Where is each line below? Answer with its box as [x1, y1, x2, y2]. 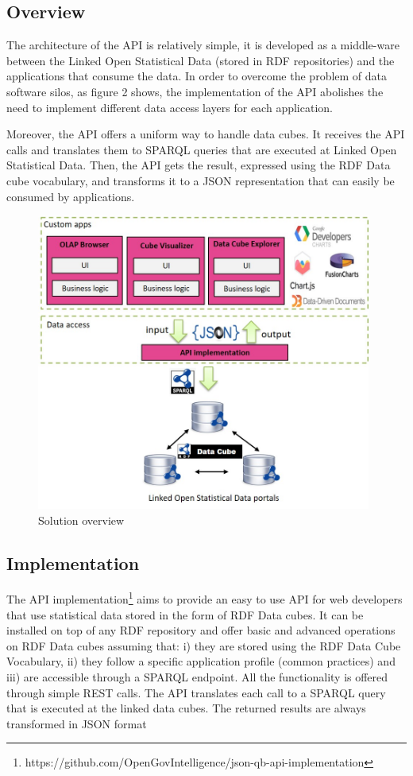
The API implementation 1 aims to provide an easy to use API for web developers [6, 588, 403, 607]
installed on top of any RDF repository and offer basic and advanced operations [6, 622, 396, 638]
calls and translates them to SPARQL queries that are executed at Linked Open [6, 141, 397, 157]
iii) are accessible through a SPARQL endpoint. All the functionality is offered [6, 669, 388, 685]
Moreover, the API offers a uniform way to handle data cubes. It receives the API [6, 126, 405, 142]
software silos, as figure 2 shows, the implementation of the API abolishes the [6, 83, 384, 99]
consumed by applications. [6, 188, 135, 204]
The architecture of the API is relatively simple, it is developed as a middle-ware [6, 37, 399, 53]
